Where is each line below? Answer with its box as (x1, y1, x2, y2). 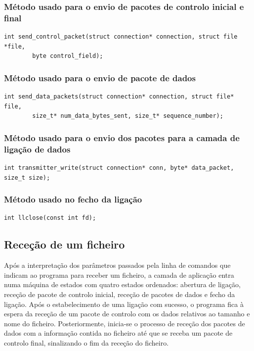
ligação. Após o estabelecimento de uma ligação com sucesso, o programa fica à (4, 299, 244, 309)
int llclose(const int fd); (4, 214, 96, 222)
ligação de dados (4, 143, 71, 155)
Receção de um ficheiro (4, 237, 125, 252)
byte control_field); (32, 52, 103, 60)
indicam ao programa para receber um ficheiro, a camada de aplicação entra (4, 269, 234, 280)
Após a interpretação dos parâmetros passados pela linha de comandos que (4, 260, 231, 270)
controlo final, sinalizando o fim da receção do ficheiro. (4, 338, 169, 348)
